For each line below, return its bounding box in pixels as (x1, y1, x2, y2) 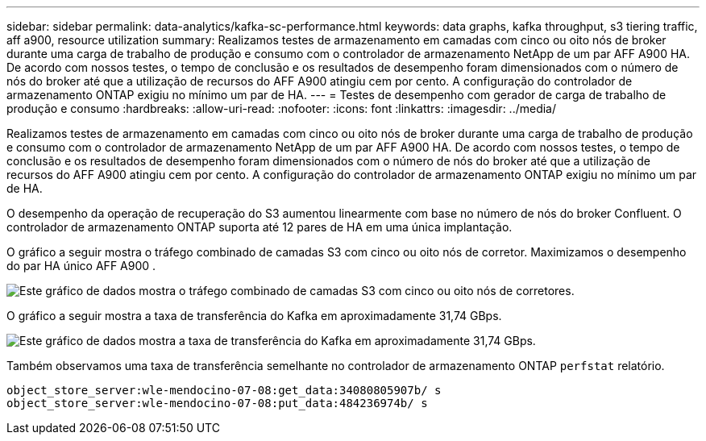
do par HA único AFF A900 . (6, 259, 156, 273)
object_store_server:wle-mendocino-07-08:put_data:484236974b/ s (6, 397, 428, 410)
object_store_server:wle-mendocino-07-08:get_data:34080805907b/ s (6, 384, 442, 397)
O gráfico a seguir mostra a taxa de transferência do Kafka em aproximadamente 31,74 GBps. (6, 309, 502, 322)
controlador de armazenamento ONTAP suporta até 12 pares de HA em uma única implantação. (6, 220, 513, 234)
